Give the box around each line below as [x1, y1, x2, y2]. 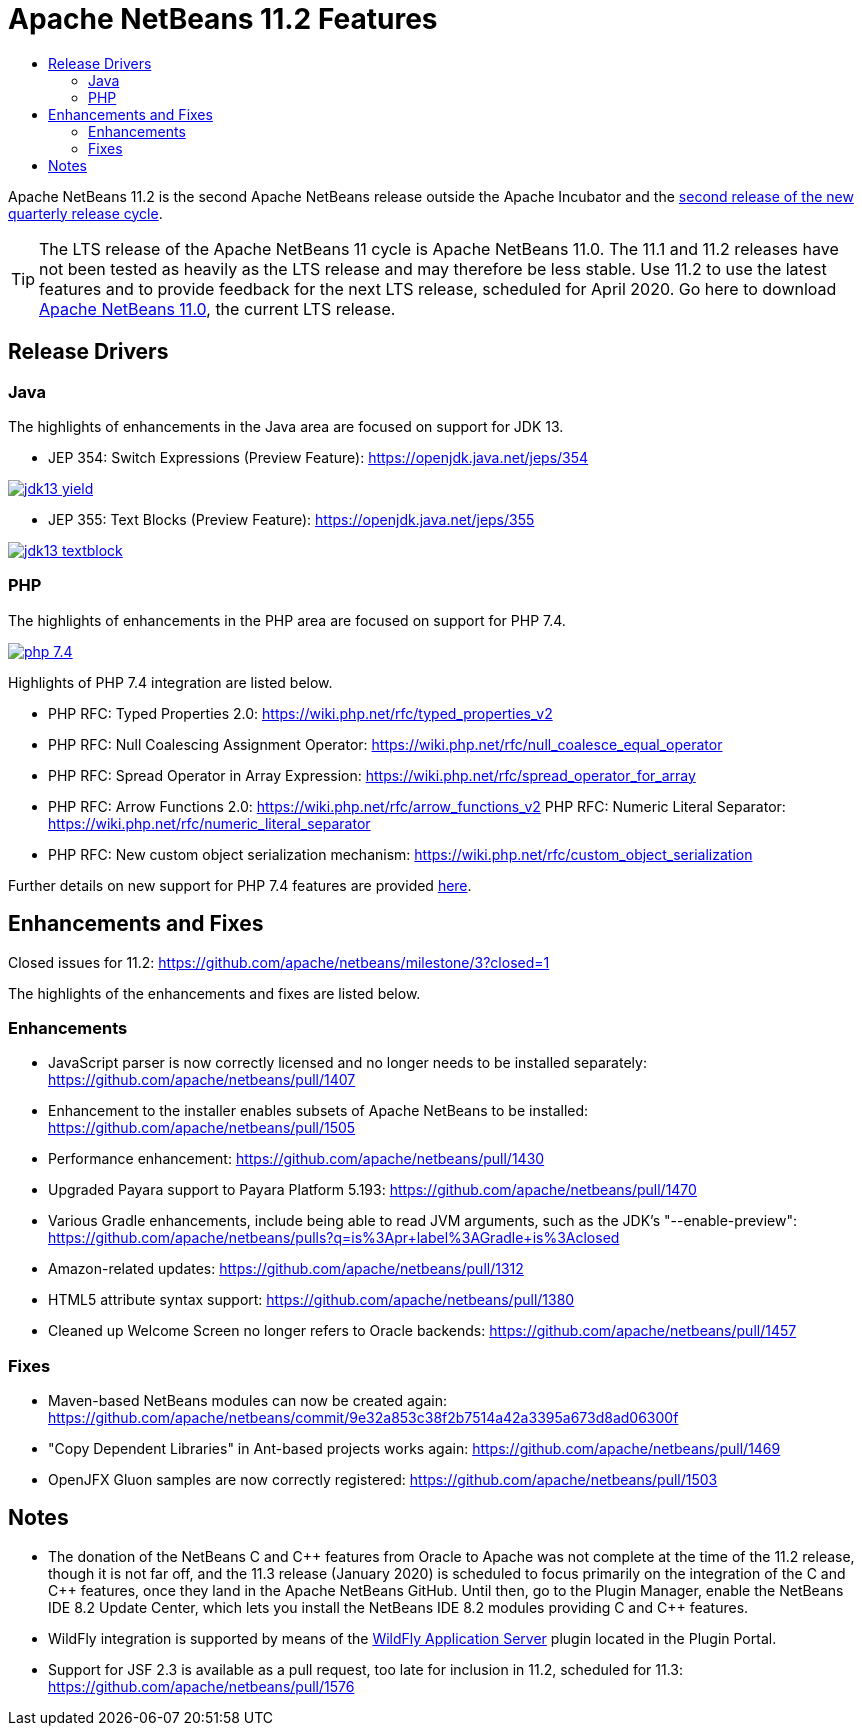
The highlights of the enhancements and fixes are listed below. [8, 984, 421, 1002]
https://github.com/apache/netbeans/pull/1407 [48, 1071, 356, 1089]
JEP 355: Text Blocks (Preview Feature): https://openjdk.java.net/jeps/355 [48, 510, 535, 528]
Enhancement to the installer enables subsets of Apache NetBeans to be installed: [48, 1102, 589, 1120]
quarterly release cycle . [8, 204, 163, 222]
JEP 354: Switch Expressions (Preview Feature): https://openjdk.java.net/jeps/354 [48, 448, 589, 466]
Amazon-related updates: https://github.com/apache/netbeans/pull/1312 [48, 1260, 524, 1278]
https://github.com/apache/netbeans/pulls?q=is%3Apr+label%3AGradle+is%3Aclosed [48, 1229, 620, 1247]
